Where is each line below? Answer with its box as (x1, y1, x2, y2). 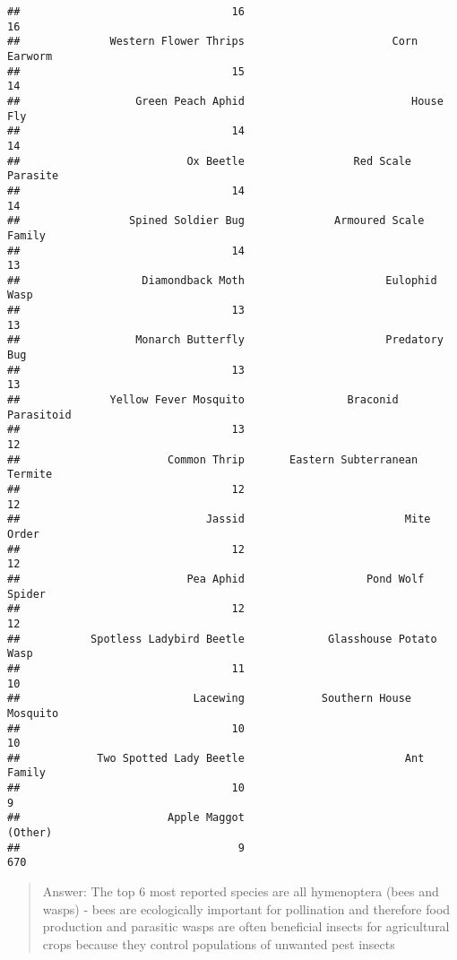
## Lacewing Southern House (7, 692, 412, 705)
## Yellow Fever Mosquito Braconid (7, 394, 399, 407)
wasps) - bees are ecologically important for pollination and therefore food (42, 899, 451, 918)
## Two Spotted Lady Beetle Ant (7, 751, 425, 765)
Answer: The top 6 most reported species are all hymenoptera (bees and (42, 882, 439, 901)
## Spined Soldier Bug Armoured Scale (7, 214, 425, 228)
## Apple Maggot (7, 811, 245, 825)
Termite (7, 468, 53, 481)
